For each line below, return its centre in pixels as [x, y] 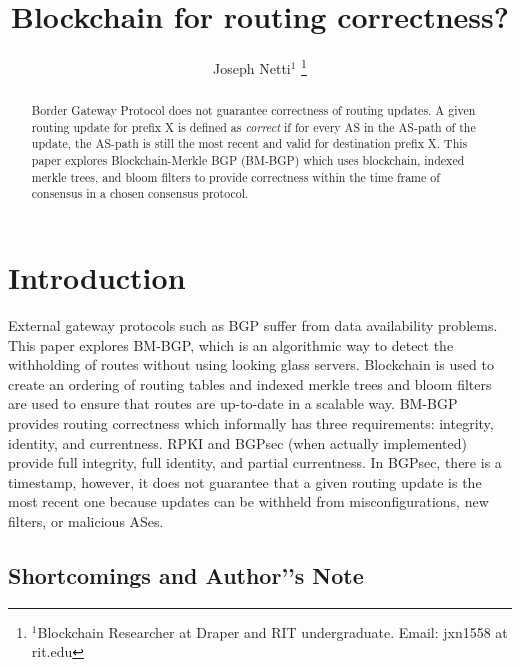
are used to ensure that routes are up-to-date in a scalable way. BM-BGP [233, 403]
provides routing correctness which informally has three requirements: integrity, [251, 423]
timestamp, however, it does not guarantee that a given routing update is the [245, 481]
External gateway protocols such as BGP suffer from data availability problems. [253, 325]
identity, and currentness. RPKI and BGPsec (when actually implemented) [237, 442]
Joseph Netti [252, 67]
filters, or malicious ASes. [86, 520]
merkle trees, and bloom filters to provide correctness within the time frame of [235, 176]
